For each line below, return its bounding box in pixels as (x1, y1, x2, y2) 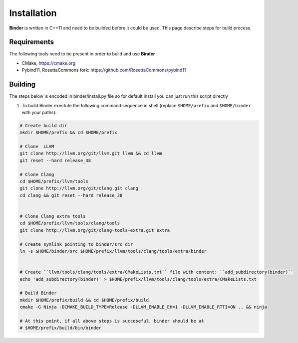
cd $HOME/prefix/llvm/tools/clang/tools (19, 220, 120, 226)
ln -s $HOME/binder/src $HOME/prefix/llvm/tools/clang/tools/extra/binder (19, 248, 207, 254)
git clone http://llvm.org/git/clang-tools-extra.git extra (19, 227, 170, 233)
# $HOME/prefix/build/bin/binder (19, 325, 102, 331)
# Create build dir (19, 123, 67, 128)
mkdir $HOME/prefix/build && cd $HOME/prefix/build (19, 297, 149, 303)
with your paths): (21, 109, 57, 115)
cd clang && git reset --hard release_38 (19, 192, 123, 198)
